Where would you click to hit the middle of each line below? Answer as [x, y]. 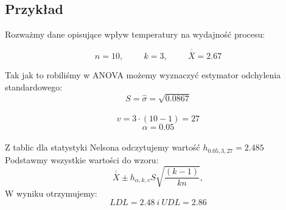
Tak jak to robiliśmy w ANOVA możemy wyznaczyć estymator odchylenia [143, 75]
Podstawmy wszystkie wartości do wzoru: [82, 159]
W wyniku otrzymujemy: [51, 193]
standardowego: [34, 86]
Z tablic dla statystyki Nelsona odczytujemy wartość [103, 147]
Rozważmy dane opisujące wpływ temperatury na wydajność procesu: [135, 34]
